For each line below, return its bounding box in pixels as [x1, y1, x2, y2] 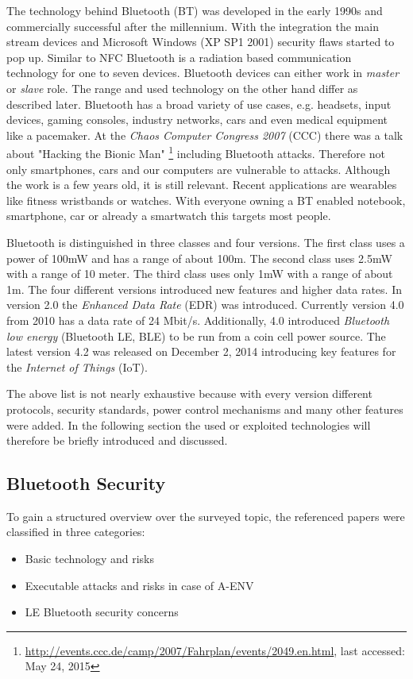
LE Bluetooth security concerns [25, 604, 179, 620]
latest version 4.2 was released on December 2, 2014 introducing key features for [6, 343, 396, 360]
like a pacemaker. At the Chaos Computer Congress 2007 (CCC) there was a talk [6, 126, 403, 143]
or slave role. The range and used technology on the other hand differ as [6, 79, 358, 96]
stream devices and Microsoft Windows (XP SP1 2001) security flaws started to [6, 33, 395, 50]
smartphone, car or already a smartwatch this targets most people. [6, 207, 331, 224]
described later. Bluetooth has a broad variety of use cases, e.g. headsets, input [6, 95, 392, 112]
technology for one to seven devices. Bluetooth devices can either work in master [6, 64, 399, 81]
